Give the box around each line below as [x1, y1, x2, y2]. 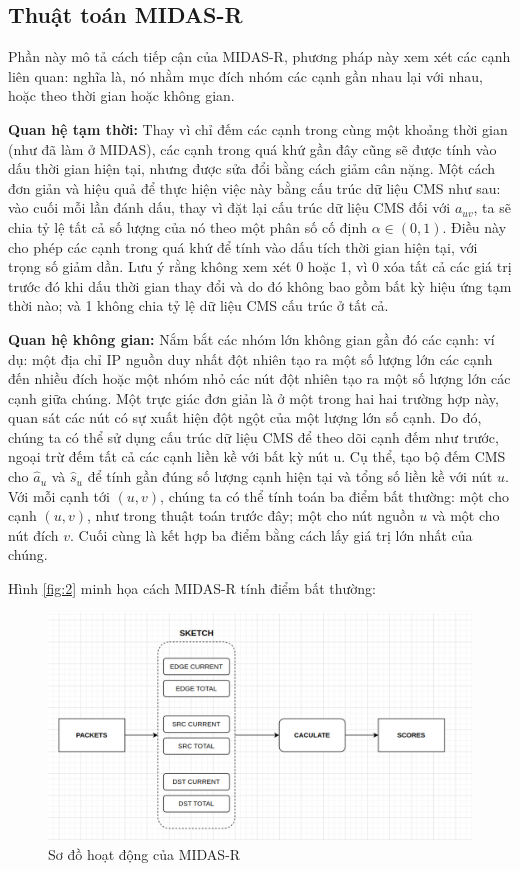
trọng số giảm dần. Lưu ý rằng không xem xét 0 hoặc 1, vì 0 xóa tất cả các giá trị [8, 256, 512, 277]
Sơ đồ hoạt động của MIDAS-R [48, 843, 241, 864]
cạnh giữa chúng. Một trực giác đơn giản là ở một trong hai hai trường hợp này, [8, 387, 499, 408]
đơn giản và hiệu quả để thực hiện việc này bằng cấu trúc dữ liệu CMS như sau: [8, 177, 501, 198]
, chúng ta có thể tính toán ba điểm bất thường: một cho [160, 485, 509, 506]
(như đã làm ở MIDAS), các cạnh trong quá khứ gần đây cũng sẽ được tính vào [8, 138, 497, 159]
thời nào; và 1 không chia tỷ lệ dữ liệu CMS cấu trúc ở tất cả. [8, 295, 389, 316]
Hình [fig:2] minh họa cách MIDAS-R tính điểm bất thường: [8, 578, 376, 599]
